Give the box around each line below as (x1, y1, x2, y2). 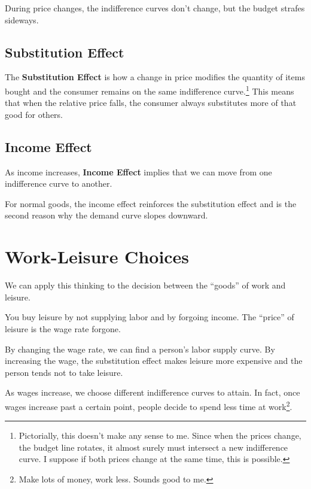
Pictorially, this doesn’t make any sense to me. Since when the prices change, (19, 429, 301, 442)
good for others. (5, 108, 63, 120)
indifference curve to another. (5, 177, 112, 190)
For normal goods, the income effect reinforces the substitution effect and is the (5, 197, 297, 209)
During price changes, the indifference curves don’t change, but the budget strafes (5, 2, 305, 14)
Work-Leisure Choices (5, 244, 190, 269)
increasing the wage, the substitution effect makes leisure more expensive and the (5, 354, 303, 367)
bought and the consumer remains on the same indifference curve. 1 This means (5, 83, 294, 97)
